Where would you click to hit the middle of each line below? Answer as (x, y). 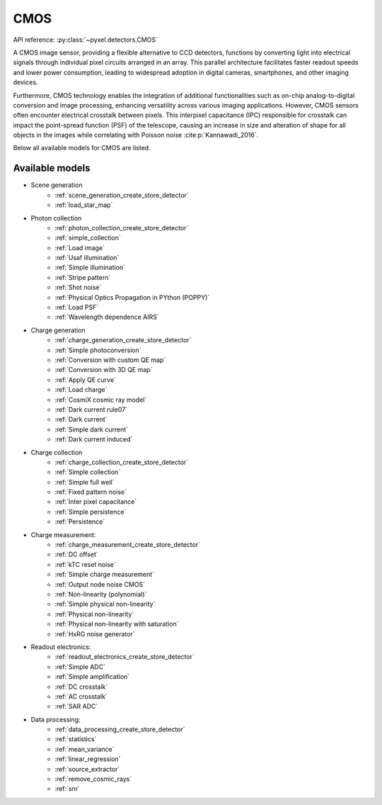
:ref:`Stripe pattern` (83, 277)
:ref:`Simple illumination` (90, 268)
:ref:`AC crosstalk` (81, 696)
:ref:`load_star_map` (84, 205)
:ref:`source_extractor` (87, 769)
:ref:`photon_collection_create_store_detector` (122, 227)
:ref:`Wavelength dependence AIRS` (107, 317)
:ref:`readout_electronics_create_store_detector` (125, 657)
